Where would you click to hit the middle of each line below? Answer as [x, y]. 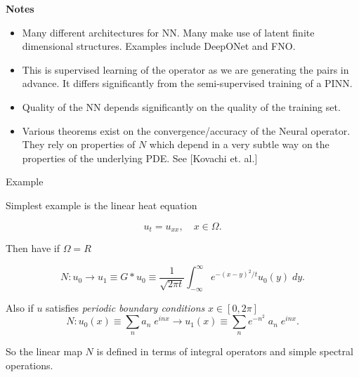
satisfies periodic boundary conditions [125, 307]
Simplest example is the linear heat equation [102, 205]
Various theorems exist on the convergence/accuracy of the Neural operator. [186, 130]
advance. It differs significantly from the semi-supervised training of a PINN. [187, 83]
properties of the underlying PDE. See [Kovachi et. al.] [140, 158]
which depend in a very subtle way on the [239, 144]
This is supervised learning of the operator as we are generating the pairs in [185, 69]
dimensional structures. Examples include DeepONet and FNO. [159, 46]
